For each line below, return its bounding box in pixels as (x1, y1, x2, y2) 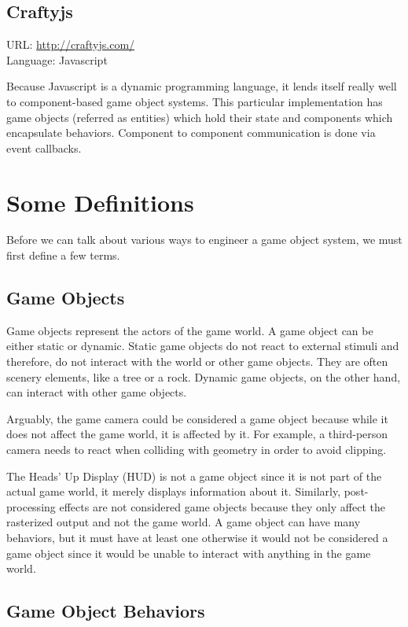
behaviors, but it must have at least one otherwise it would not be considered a (6, 529, 388, 545)
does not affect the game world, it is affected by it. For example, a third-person (6, 426, 388, 442)
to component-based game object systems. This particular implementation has (6, 93, 383, 109)
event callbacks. (6, 139, 82, 156)
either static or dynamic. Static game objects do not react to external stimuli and (6, 337, 399, 354)
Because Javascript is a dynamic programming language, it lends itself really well (6, 78, 397, 94)
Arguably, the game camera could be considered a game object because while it (6, 410, 388, 426)
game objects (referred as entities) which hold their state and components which (6, 109, 393, 125)
